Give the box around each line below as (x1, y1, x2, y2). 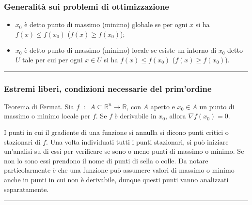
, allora (165, 111, 186, 121)
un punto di (199, 101, 235, 111)
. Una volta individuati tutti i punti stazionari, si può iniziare (46, 136, 229, 146)
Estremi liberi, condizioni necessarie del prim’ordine (4, 82, 212, 94)
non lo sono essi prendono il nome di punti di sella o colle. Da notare (4, 155, 208, 165)
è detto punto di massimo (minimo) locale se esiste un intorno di (24, 45, 217, 55)
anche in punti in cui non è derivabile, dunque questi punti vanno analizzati (4, 174, 229, 184)
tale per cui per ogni (22, 55, 83, 64)
